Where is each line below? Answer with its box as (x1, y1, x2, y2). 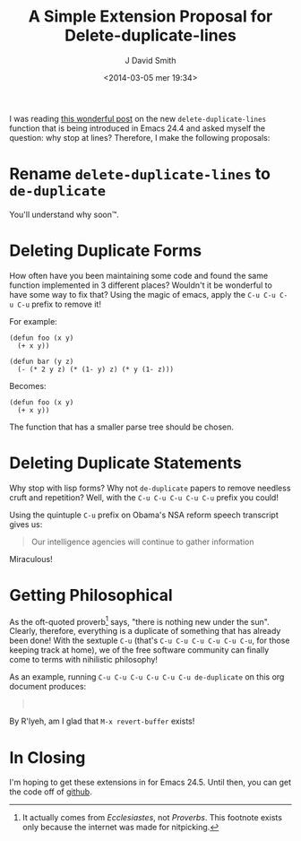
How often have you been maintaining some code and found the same (9, 270, 269, 281)
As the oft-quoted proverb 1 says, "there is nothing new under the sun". (9, 614, 271, 627)
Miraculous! (9, 553, 53, 564)
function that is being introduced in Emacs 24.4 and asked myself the (9, 123, 266, 134)
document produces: (9, 681, 87, 692)
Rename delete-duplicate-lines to (9, 164, 271, 185)
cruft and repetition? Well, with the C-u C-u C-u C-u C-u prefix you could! (9, 491, 279, 503)
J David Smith (125, 55, 176, 65)
